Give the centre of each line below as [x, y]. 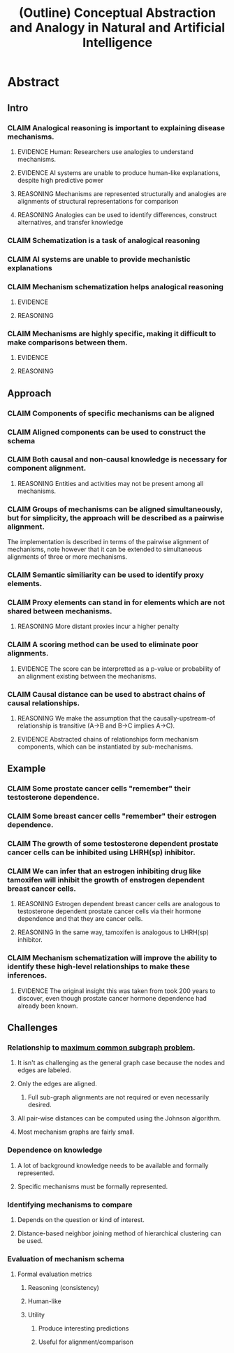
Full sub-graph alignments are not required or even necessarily [118, 1097]
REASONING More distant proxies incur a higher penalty [98, 626]
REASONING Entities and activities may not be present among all [110, 483]
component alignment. [47, 469]
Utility [36, 1315]
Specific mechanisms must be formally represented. [93, 1186]
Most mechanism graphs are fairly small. [76, 1132]
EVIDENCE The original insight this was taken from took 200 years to [116, 991]
